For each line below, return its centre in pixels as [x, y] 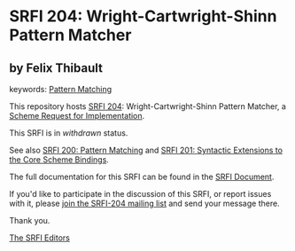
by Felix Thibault [56, 68]
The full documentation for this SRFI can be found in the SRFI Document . [142, 176]
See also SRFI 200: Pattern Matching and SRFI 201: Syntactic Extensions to [146, 150]
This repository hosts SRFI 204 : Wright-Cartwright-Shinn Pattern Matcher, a [147, 106]
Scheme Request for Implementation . [77, 116]
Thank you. [30, 220]
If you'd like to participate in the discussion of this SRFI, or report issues [140, 194]
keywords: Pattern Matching [61, 89]
